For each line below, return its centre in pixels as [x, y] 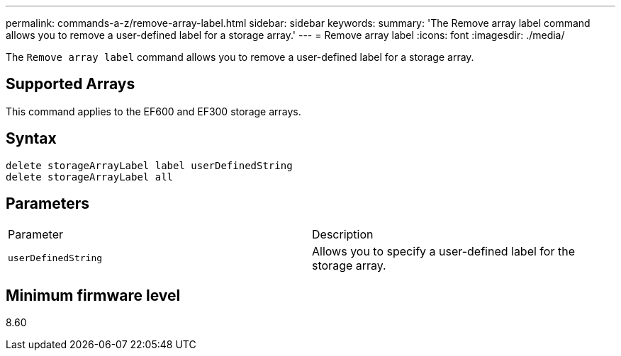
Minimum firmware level [93, 295]
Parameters [47, 204]
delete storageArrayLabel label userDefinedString [149, 165]
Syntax [31, 139]
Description [343, 234]
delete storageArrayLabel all [90, 177]
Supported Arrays [71, 84]
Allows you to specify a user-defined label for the [443, 251]
